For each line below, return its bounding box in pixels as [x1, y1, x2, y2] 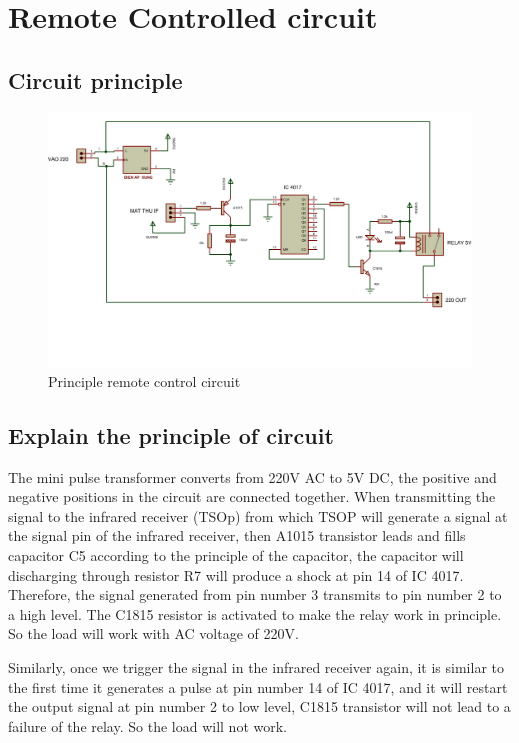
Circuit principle [8, 64, 183, 95]
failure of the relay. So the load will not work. [8, 715, 287, 736]
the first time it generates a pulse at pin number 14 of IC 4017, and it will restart [8, 676, 508, 697]
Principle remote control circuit [48, 370, 241, 391]
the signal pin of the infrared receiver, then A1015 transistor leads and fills [8, 525, 466, 546]
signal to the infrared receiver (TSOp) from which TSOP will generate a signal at [8, 505, 508, 526]
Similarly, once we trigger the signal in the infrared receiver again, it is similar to [8, 656, 504, 677]
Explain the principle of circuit [8, 419, 334, 450]
